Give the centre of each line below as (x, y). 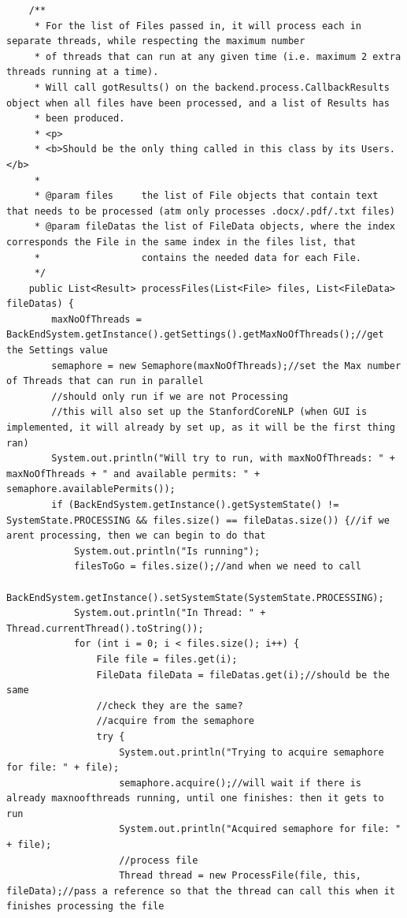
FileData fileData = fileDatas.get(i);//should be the (243, 675)
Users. (378, 149)
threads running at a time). (83, 72)
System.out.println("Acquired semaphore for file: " (260, 829)
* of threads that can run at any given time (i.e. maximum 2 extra (218, 56)
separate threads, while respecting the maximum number (156, 41)
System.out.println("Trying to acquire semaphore (252, 752)
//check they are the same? (170, 705)
